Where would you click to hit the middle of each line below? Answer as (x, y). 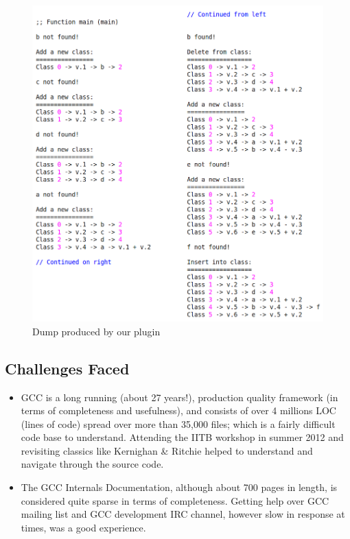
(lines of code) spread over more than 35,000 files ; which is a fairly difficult (178, 423)
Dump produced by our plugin (96, 331)
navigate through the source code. (92, 464)
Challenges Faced (67, 368)
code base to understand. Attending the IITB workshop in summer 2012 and (182, 437)
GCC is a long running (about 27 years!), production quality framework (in (179, 397)
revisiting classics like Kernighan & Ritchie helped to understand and (167, 450)
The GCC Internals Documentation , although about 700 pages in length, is (179, 487)
